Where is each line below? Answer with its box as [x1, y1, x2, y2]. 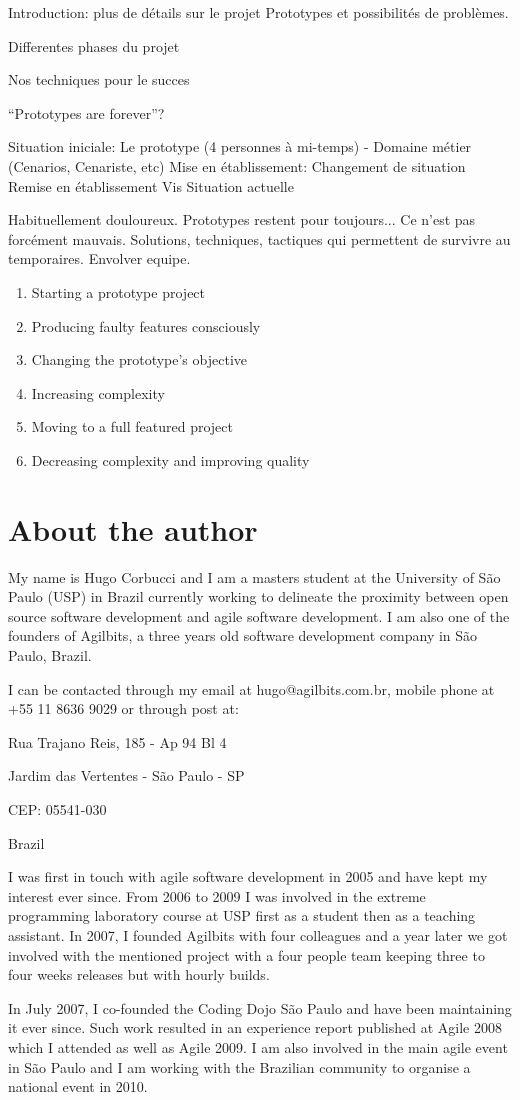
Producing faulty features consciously [31, 315, 261, 336]
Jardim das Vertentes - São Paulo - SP [8, 765, 245, 786]
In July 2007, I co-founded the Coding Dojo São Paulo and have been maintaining [8, 997, 512, 1018]
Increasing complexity [31, 382, 165, 403]
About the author [8, 508, 258, 549]
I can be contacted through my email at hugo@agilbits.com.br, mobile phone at [8, 678, 495, 699]
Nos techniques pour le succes [8, 69, 190, 90]
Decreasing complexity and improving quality [31, 449, 310, 470]
